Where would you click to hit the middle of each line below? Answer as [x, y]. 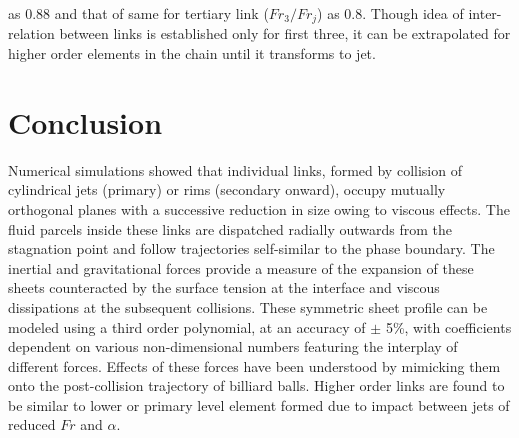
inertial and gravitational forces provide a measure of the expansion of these [241, 267]
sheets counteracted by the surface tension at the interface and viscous [224, 287]
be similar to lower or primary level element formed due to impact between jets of [259, 404]
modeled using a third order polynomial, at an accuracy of [187, 326]
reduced [32, 424]
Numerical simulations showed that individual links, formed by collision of [235, 169]
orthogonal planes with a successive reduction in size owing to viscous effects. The [259, 208]
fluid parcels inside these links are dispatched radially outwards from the [230, 228]
